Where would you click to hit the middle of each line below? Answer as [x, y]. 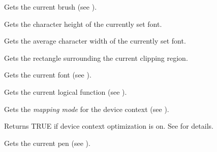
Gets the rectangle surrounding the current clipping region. [96, 58]
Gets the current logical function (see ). [66, 91]
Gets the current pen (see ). [47, 143]
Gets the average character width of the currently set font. [95, 41]
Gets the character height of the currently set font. [83, 24]
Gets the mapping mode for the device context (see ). [87, 109]
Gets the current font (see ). [48, 75]
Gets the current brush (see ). [51, 7]
